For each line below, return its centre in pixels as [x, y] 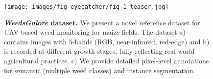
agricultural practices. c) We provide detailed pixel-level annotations [106, 61]
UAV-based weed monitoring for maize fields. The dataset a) [95, 32]
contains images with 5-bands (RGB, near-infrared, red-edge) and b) [107, 41]
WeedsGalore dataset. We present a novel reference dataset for [102, 22]
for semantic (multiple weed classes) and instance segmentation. [100, 70]
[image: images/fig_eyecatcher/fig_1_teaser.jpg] [86, 7]
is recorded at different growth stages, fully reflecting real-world [99, 51]
